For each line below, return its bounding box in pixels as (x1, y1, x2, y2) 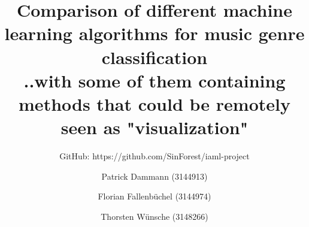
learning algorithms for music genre (4, 21, 305, 46)
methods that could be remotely (19, 91, 290, 116)
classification (101, 44, 208, 69)
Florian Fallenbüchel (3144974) (98, 190, 211, 202)
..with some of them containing (23, 68, 286, 92)
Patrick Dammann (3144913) (101, 170, 208, 182)
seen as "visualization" (60, 115, 249, 140)
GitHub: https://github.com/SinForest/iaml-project (59, 150, 250, 162)
